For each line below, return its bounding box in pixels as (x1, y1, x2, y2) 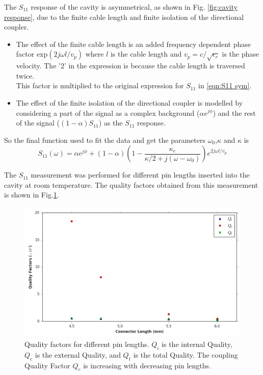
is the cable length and (110, 48, 182, 59)
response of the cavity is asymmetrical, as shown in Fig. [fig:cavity (31, 2, 238, 12)
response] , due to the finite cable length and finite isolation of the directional (4, 11, 244, 22)
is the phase (222, 48, 259, 59)
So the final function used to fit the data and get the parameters (4, 134, 205, 145)
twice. (16, 70, 35, 81)
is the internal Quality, (162, 339, 232, 349)
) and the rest (213, 107, 256, 118)
